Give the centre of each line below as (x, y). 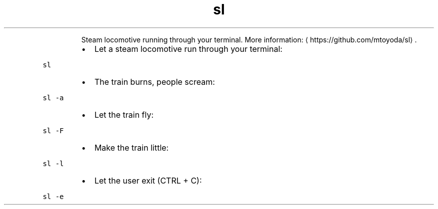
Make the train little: (131, 147)
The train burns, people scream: (154, 82)
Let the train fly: (124, 114)
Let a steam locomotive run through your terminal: (188, 49)
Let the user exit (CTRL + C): (148, 180)
